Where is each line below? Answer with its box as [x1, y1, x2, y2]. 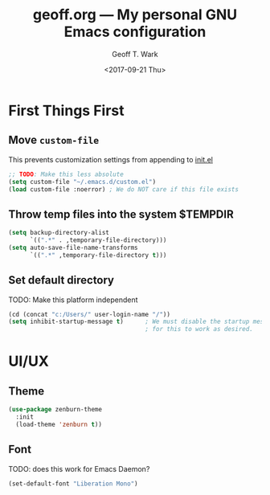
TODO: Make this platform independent [8, 295, 138, 305]
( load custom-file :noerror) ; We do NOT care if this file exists [8, 185, 239, 194]
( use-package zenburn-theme [8, 406, 103, 414]
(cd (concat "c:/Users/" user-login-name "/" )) [8, 310, 171, 318]
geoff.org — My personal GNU [32, 6, 238, 24]
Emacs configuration [63, 22, 207, 41]
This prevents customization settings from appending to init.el [8, 154, 213, 164]
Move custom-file [8, 133, 99, 147]
